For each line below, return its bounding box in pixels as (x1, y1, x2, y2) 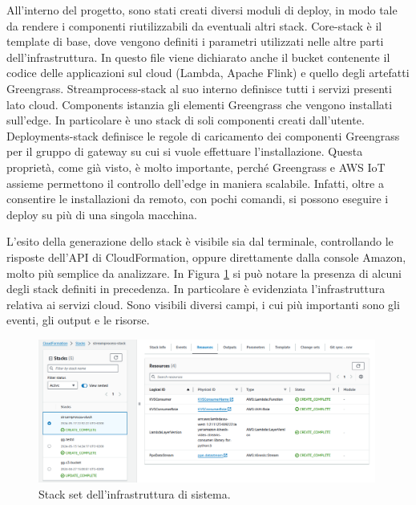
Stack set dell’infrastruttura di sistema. (38, 485, 231, 502)
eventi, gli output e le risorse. (6, 312, 150, 328)
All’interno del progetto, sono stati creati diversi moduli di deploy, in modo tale (6, 2, 398, 18)
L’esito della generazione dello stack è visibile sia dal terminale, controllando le (6, 233, 394, 250)
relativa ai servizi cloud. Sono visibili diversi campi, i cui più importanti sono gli (6, 295, 400, 312)
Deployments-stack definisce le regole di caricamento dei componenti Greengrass (6, 127, 400, 144)
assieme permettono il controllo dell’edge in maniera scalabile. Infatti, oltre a (6, 174, 384, 191)
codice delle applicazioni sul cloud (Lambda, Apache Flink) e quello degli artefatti (6, 64, 410, 81)
